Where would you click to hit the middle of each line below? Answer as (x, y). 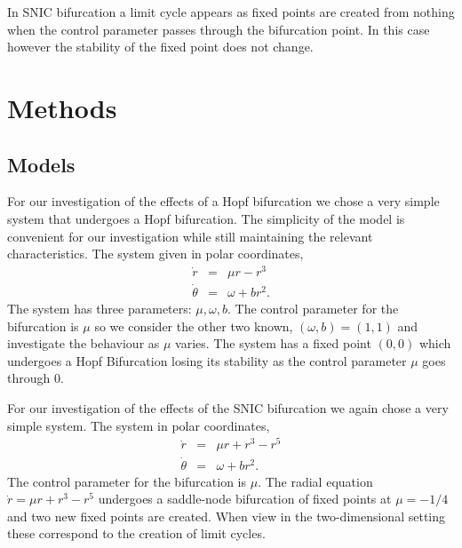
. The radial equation (315, 481)
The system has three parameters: (100, 309)
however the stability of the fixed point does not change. (160, 47)
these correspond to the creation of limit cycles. (136, 533)
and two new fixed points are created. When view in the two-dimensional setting (227, 516)
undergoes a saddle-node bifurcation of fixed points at (245, 499)
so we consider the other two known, (194, 326)
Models (41, 164)
